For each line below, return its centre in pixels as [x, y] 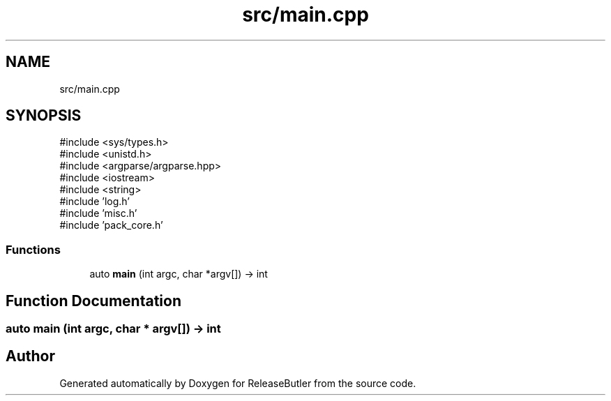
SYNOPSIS [44, 116]
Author [30, 356]
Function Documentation [93, 301]
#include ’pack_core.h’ [111, 225]
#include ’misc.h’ [98, 213]
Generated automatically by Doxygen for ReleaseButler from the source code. [238, 383]
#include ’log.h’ [95, 202]
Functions [33, 249]
